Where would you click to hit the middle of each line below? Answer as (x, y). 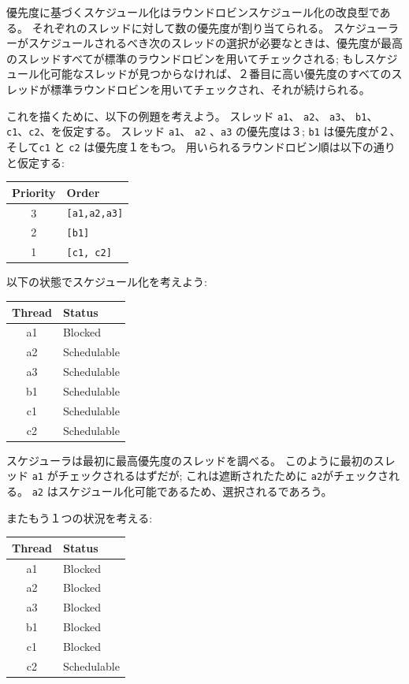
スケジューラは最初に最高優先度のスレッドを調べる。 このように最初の (190, 460)
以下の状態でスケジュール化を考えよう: (107, 282)
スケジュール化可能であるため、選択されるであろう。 (195, 491)
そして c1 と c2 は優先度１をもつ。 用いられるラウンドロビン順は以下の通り (201, 146)
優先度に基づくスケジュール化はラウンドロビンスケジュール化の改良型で (193, 12)
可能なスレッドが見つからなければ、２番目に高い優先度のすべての (221, 74)
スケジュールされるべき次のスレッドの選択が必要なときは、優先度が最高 (216, 43)
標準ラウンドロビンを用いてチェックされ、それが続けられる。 (210, 89)
